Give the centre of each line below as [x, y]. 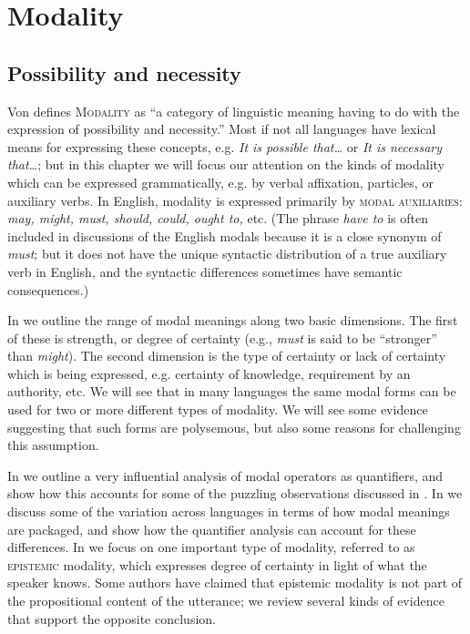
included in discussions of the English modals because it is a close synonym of [225, 235]
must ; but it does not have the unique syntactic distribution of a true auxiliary [227, 254]
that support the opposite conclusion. [112, 618]
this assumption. [53, 445]
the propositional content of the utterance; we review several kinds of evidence [226, 601]
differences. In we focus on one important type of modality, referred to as [211, 547]
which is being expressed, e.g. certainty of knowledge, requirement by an [209, 373]
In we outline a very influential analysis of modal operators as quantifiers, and [225, 475]
